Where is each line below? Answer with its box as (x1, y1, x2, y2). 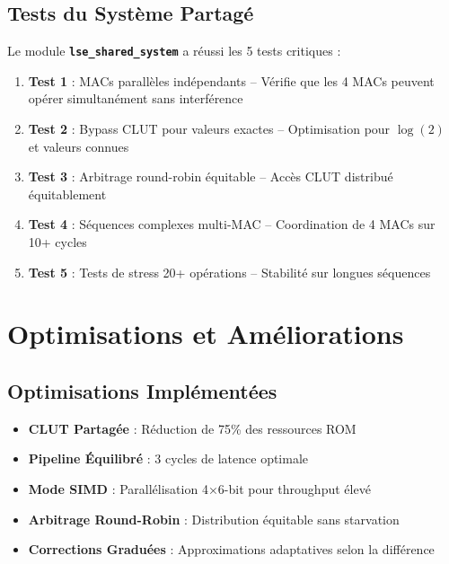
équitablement (28, 184, 107, 203)
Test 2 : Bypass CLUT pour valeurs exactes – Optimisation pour (28, 119, 391, 138)
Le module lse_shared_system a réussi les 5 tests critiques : (7, 41, 341, 60)
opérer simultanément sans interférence (28, 89, 243, 108)
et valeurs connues (28, 137, 129, 155)
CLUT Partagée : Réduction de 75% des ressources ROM (28, 419, 357, 437)
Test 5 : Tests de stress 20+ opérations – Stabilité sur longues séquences (28, 262, 431, 281)
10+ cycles (28, 233, 87, 251)
